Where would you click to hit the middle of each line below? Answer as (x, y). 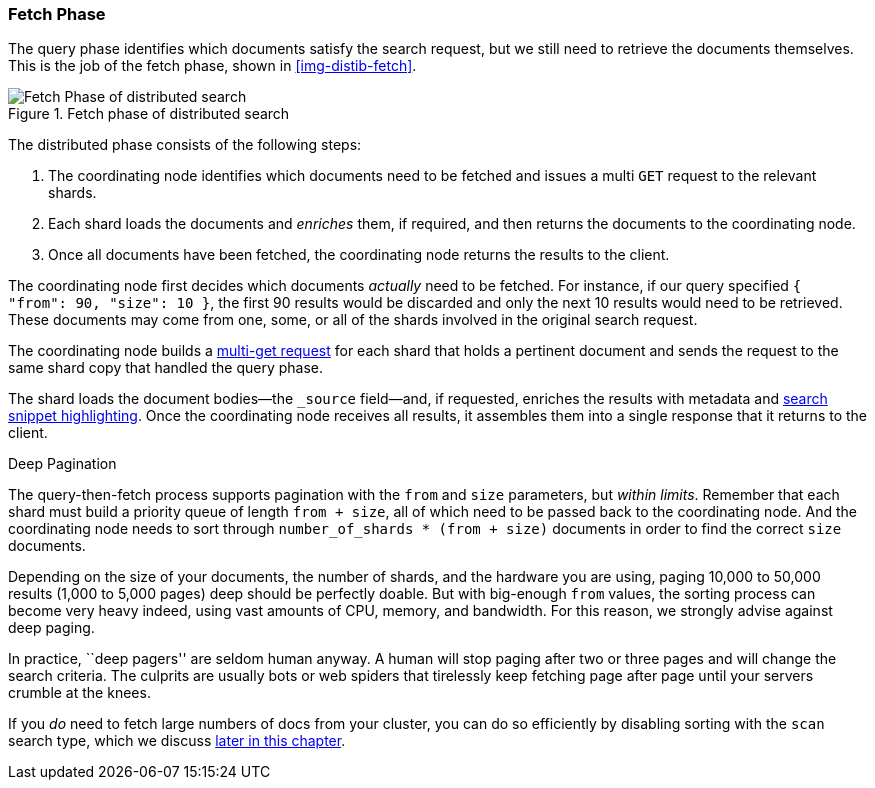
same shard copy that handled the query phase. (166, 368)
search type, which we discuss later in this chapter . (177, 741)
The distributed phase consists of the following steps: (185, 145)
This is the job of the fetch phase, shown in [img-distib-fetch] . (212, 66)
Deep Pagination (62, 464)
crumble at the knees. (79, 693)
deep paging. (51, 628)
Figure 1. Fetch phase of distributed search (149, 114)
